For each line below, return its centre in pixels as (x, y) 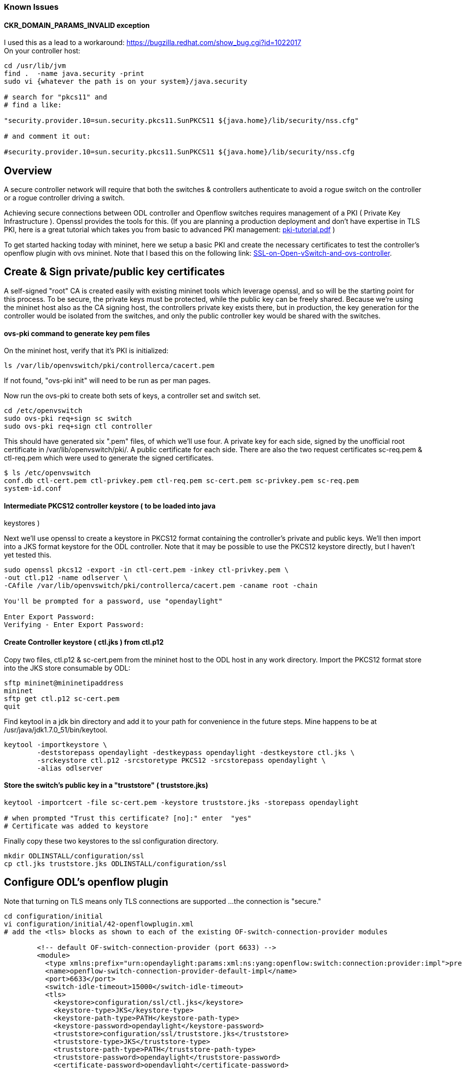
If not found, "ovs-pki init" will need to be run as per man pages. (107, 381)
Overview (28, 170)
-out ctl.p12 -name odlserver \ (66, 578)
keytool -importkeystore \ (56, 744)
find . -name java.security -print (74, 74)
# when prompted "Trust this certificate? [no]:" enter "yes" (128, 818)
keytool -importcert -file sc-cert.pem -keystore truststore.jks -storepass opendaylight (181, 802)
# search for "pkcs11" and (56, 97)
